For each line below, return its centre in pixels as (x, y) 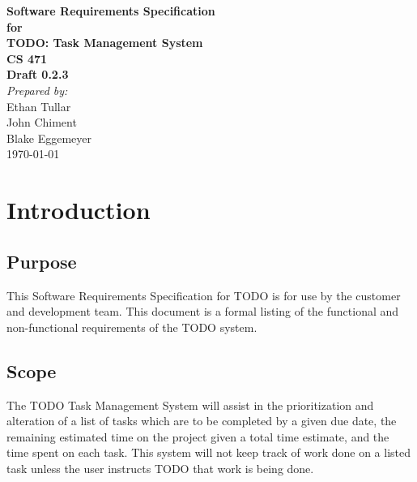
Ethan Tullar (39, 106)
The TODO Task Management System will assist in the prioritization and (190, 405)
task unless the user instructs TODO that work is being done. (160, 468)
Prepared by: (37, 90)
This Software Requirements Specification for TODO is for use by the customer (204, 295)
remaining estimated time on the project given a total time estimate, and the (198, 436)
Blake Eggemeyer (49, 138)
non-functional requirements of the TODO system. (132, 327)
